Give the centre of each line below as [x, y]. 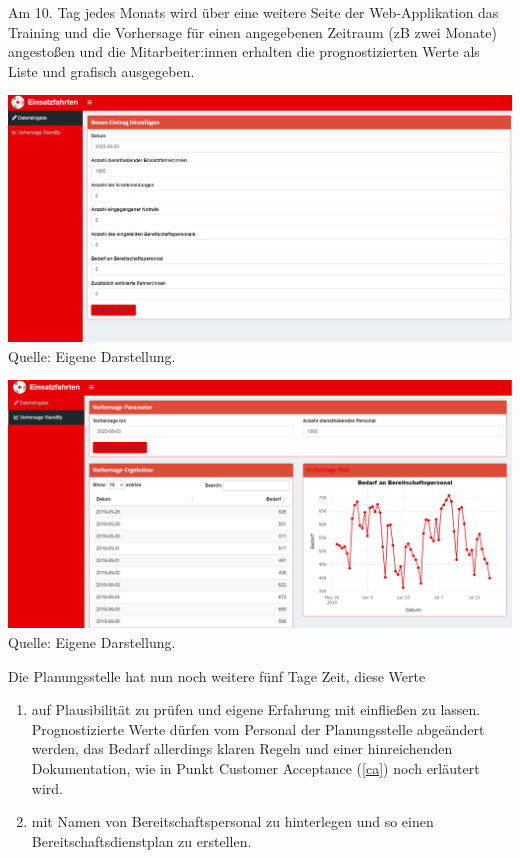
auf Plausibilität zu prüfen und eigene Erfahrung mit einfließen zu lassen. [256, 709]
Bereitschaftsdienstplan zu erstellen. [141, 840]
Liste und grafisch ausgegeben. [101, 70]
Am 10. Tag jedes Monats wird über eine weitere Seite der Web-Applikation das [253, 12]
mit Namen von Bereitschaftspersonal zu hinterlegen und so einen [232, 821]
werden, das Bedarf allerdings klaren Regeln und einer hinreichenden [242, 748]
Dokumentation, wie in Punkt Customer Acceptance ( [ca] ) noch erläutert [255, 768]
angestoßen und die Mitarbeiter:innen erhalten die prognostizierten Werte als [244, 51]
